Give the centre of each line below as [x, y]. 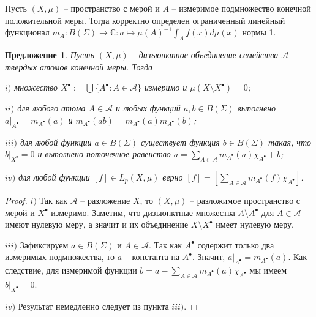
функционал [27, 32]
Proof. [16, 200]
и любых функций [148, 108]
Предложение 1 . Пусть [50, 54]
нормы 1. [259, 32]
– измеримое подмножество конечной [241, 8]
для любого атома [51, 108]
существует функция [180, 142]
